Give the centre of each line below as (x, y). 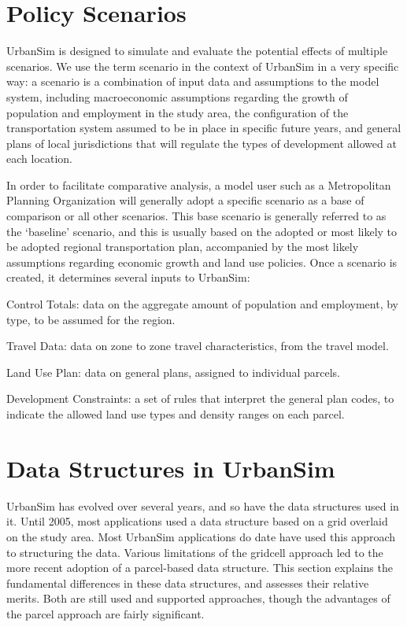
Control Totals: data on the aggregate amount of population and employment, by (202, 304)
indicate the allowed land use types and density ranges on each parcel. (176, 414)
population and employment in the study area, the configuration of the (178, 112)
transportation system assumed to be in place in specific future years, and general (204, 128)
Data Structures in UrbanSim (171, 468)
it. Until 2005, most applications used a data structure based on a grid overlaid (197, 521)
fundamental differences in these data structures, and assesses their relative (188, 583)
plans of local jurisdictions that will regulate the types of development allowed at (202, 143)
